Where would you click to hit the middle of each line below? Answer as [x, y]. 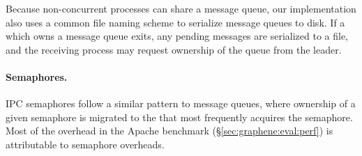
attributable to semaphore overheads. [85, 144]
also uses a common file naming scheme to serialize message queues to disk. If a [175, 22]
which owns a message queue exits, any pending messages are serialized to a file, [177, 36]
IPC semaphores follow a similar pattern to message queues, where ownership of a [181, 103]
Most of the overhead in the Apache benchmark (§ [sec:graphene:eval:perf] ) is [169, 131]
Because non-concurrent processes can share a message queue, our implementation [181, 8]
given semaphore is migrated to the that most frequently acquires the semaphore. [179, 117]
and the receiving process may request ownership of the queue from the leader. [174, 49]
